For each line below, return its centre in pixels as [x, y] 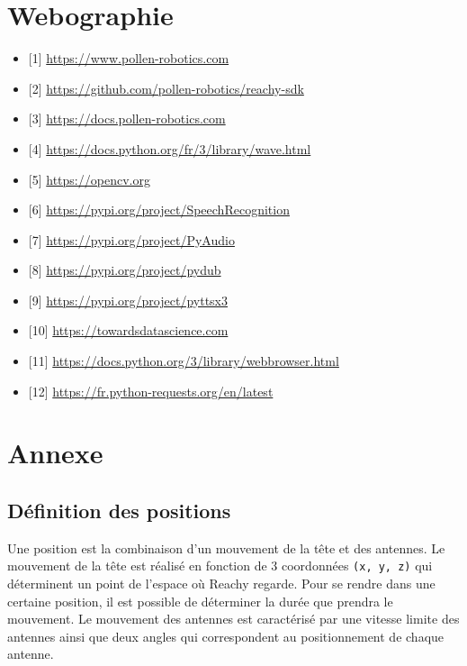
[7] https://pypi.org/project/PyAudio [131, 239]
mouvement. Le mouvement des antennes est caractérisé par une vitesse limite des [233, 619]
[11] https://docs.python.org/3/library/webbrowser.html [184, 361]
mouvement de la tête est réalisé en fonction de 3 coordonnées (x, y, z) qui [220, 566]
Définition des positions [119, 511]
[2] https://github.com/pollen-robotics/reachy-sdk [166, 88]
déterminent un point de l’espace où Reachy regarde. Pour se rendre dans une [221, 584]
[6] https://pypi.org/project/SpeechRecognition [159, 210]
